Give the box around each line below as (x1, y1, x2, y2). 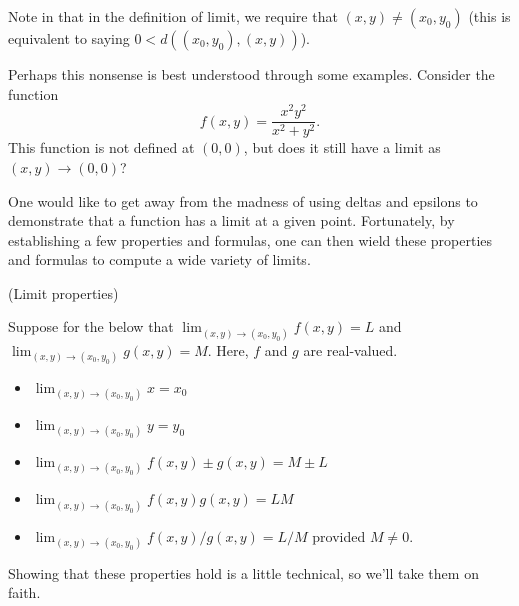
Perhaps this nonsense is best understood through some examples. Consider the (8, 64, 495, 84)
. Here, (207, 339, 249, 360)
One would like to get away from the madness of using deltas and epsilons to (8, 190, 478, 211)
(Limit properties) (8, 282, 119, 303)
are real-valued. (303, 339, 398, 360)
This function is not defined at (8, 137, 195, 158)
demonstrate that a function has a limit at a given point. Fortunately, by (8, 210, 455, 231)
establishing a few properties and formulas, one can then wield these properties (8, 229, 493, 250)
